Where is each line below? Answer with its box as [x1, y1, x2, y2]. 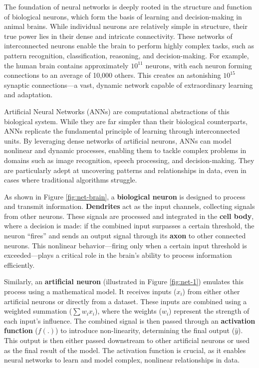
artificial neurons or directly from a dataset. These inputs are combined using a [4, 296, 247, 306]
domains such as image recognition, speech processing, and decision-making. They [4, 155, 255, 165]
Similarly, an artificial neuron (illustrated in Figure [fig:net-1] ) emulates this [4, 276, 244, 287]
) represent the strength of [169, 306, 250, 316]
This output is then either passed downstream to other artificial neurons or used [4, 335, 250, 345]
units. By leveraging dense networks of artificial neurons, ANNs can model [4, 135, 232, 146]
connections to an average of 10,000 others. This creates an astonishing [4, 70, 221, 80]
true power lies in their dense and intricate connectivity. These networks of [4, 30, 233, 41]
